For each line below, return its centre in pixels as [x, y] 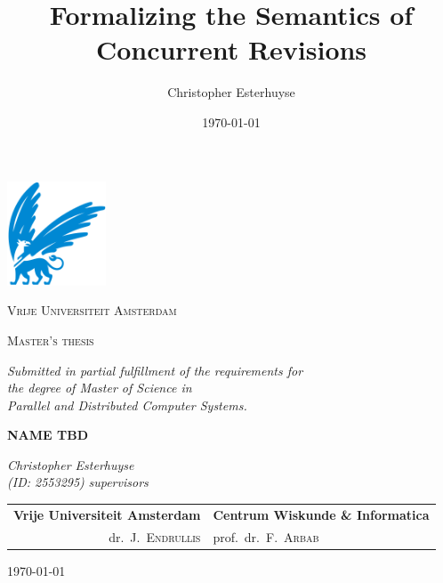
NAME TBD [48, 435]
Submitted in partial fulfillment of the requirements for [155, 370]
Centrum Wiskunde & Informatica [321, 514]
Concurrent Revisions [231, 49]
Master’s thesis [51, 340]
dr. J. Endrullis [155, 536]
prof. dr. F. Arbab [266, 536]
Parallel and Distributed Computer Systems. [127, 405]
